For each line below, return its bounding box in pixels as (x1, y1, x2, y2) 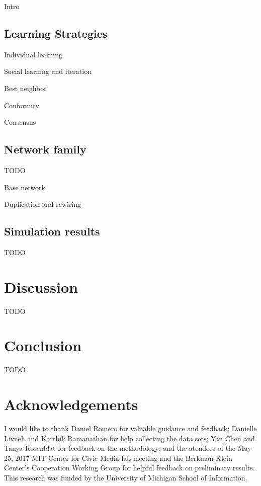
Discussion (4, 276, 78, 297)
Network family (4, 141, 86, 157)
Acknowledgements (4, 394, 138, 415)
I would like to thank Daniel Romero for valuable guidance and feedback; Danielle (4, 423, 257, 434)
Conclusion (4, 335, 82, 356)
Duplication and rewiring (4, 199, 81, 209)
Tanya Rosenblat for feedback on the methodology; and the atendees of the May (4, 443, 251, 453)
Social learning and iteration (4, 66, 92, 76)
